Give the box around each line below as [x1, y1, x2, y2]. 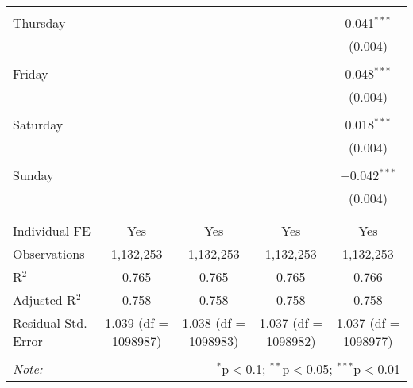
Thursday [13, 13, 66, 32]
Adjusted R [13, 290, 76, 309]
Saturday [13, 115, 64, 133]
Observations [13, 244, 85, 263]
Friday [13, 64, 48, 83]
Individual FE [13, 221, 91, 240]
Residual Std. [13, 313, 87, 332]
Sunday [13, 166, 54, 184]
